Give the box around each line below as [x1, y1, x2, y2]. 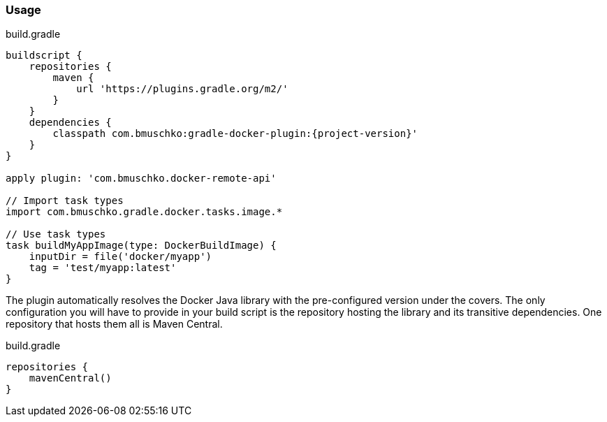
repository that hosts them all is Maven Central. [6, 318, 223, 330]
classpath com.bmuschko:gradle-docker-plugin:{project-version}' [52, 128, 418, 140]
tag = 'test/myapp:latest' [29, 262, 177, 274]
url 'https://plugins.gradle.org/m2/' [76, 83, 288, 95]
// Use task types [6, 228, 106, 240]
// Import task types [6, 195, 124, 207]
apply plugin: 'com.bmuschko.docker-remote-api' [6, 173, 277, 184]
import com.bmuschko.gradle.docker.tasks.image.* [6, 206, 283, 218]
